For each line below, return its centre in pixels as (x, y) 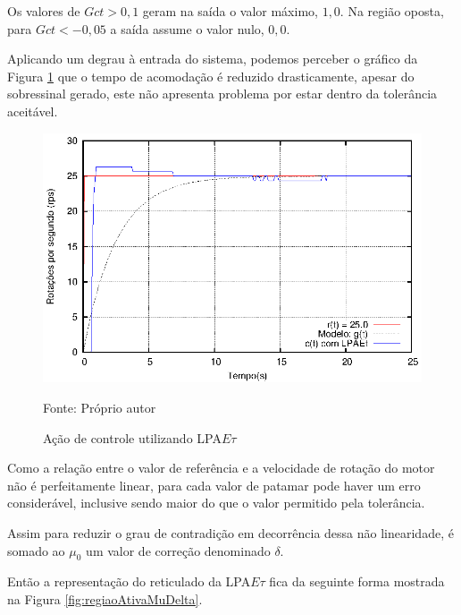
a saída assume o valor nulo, (187, 28)
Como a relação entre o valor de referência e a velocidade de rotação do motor (221, 468)
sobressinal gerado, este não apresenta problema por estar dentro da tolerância (222, 94)
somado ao (36, 550)
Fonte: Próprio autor (100, 408)
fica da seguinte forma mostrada (357, 581)
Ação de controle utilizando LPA (132, 437)
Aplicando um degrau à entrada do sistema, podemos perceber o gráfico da (213, 59)
